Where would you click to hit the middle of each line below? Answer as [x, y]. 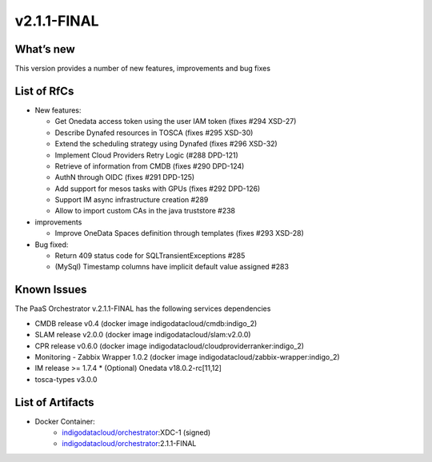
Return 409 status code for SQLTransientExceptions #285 [150, 256]
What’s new [45, 49]
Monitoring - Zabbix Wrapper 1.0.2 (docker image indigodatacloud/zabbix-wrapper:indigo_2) [187, 356]
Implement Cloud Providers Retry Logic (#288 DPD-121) [147, 155]
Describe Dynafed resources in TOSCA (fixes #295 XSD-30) [154, 133]
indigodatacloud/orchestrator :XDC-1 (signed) [136, 432]
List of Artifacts [55, 402]
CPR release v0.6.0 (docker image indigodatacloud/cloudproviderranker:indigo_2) [169, 346]
